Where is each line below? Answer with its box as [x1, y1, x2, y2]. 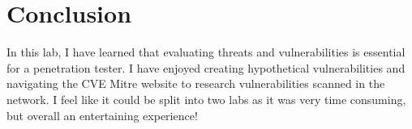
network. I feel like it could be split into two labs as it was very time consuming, [6, 90, 406, 107]
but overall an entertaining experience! [6, 106, 198, 123]
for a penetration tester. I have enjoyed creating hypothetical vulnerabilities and [6, 59, 406, 76]
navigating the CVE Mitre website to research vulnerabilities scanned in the [6, 75, 385, 92]
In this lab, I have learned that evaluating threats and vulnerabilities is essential [6, 44, 406, 60]
